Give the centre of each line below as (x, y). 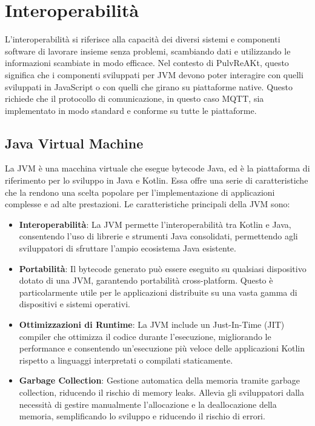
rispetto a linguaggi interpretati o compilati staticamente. (126, 360)
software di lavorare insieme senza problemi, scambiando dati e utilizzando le (148, 51)
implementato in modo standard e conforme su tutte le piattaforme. (131, 110)
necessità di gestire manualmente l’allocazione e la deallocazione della (148, 404)
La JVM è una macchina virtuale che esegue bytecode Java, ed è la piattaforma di (157, 168)
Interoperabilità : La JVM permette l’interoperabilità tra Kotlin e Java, (155, 224)
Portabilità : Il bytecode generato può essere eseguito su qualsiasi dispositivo (163, 268)
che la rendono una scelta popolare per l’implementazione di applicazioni (140, 192)
